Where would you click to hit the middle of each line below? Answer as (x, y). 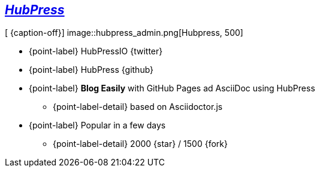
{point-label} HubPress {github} (91, 70)
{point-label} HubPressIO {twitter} (96, 51)
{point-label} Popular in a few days (97, 125)
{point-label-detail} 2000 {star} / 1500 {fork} (140, 144)
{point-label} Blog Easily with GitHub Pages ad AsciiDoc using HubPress (172, 88)
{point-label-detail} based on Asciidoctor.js (138, 107)
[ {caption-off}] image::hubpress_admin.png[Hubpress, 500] (124, 33)
